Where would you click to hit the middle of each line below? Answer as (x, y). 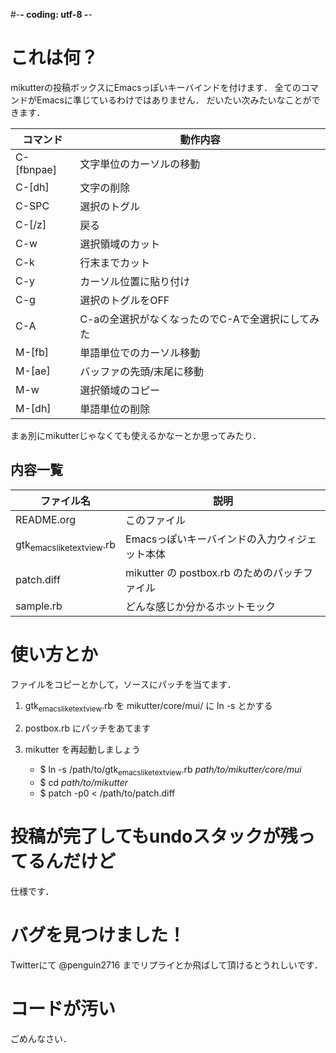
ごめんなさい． (41, 1039)
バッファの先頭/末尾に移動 (141, 371)
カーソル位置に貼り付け (135, 281)
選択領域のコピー (120, 390)
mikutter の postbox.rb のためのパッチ (214, 572)
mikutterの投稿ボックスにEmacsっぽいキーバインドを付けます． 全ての (156, 87)
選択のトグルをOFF (124, 300)
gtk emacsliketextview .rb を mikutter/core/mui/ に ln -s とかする (148, 706)
